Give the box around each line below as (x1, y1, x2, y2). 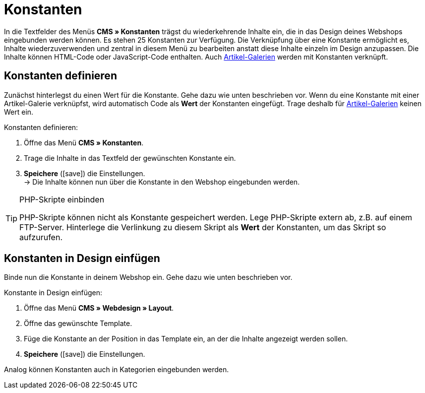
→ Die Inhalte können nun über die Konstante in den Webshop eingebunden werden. (24, 177, 300, 186)
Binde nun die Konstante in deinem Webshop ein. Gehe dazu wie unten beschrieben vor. (4, 273, 293, 282)
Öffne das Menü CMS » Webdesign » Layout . (24, 304, 174, 313)
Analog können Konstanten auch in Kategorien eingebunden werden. (4, 365, 229, 374)
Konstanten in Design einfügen (4, 252, 160, 265)
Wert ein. (4, 107, 34, 116)
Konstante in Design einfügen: (4, 288, 103, 297)
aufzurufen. (19, 232, 62, 242)
